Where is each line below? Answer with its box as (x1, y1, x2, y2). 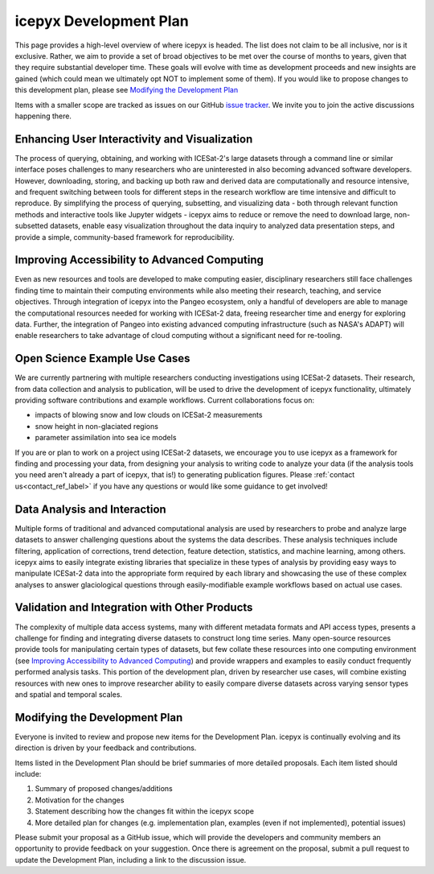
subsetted (14, 221, 48, 231)
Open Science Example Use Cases (14, 352, 190, 365)
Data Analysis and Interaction (14, 502, 166, 516)
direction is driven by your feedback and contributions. (14, 743, 197, 752)
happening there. (14, 111, 72, 121)
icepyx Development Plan (14, 12, 189, 30)
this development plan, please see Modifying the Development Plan (14, 85, 239, 95)
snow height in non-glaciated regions (35, 421, 158, 431)
